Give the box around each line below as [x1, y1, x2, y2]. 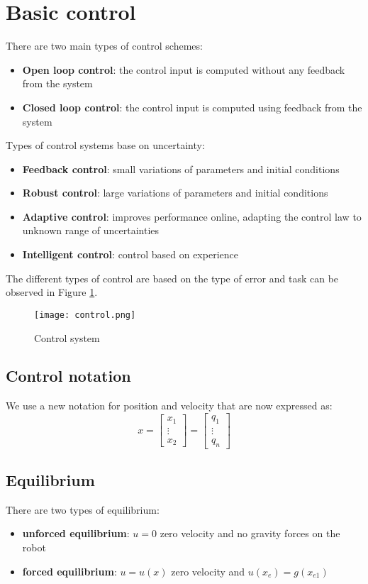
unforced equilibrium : [22, 526, 130, 541]
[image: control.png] [34, 309, 136, 320]
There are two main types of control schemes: [6, 38, 203, 53]
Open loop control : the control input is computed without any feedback [22, 62, 345, 77]
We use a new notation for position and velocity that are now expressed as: [6, 398, 333, 413]
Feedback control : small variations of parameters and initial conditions [22, 161, 340, 176]
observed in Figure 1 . [6, 285, 98, 299]
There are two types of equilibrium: [6, 502, 160, 517]
